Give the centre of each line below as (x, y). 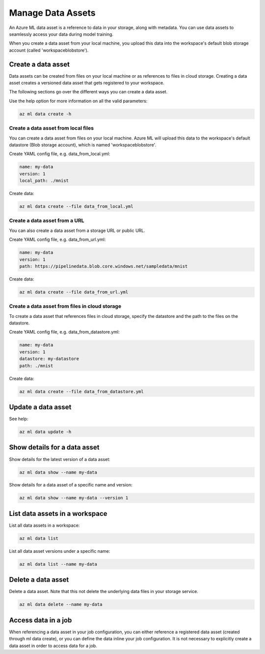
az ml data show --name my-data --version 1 (74, 498)
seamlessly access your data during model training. (61, 34)
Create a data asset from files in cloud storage (65, 306)
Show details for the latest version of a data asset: (60, 459)
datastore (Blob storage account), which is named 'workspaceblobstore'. (83, 144)
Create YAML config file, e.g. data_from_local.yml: (60, 154)
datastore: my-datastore (49, 359)
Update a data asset (40, 407)
